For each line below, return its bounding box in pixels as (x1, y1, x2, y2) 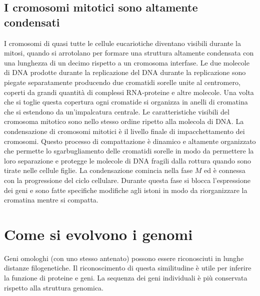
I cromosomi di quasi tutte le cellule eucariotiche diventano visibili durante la (4, 37, 241, 48)
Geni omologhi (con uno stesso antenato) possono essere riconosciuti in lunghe (4, 252, 244, 263)
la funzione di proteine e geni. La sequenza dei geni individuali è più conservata (4, 272, 247, 282)
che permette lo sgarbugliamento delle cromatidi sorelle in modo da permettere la (4, 145, 254, 156)
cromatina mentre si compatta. (4, 194, 98, 205)
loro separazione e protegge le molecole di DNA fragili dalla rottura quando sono (4, 155, 251, 165)
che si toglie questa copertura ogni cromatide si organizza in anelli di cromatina (4, 96, 248, 107)
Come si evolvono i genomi (4, 223, 193, 244)
